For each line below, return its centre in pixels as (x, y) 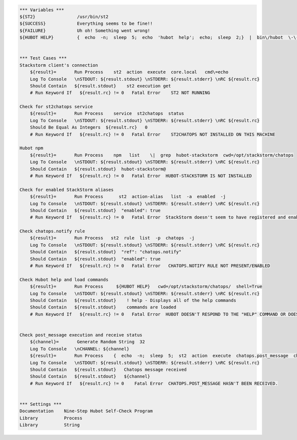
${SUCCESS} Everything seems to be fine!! (86, 24)
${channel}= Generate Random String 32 (88, 342)
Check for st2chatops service (56, 107)
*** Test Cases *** (43, 58)
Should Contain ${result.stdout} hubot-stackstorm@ (98, 169)
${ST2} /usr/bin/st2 (64, 17)
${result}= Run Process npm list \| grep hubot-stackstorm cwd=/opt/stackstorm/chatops (162, 155)
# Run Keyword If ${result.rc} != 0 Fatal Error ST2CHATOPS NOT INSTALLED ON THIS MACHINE (153, 134)
